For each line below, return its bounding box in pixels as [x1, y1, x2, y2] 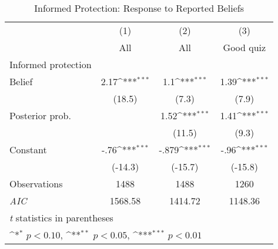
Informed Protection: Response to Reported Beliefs [34, 1, 244, 15]
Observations [9, 177, 63, 190]
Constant [9, 143, 47, 156]
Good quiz [223, 41, 266, 54]
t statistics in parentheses [9, 211, 113, 224]
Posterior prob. [9, 109, 71, 122]
